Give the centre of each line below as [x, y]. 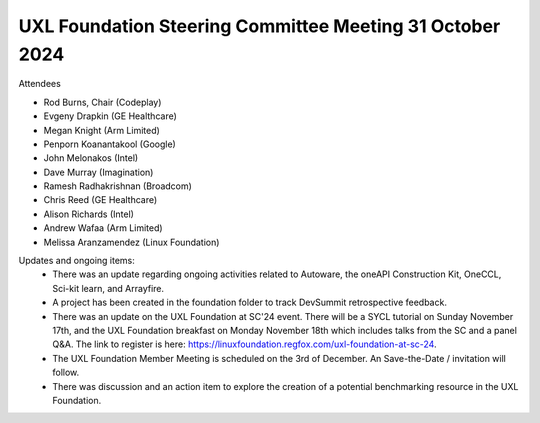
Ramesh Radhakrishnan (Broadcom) [117, 186]
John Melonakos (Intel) [91, 158]
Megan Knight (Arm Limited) [101, 130]
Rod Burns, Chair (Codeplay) [102, 102]
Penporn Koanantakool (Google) [110, 144]
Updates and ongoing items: [76, 261]
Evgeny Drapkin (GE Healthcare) [110, 116]
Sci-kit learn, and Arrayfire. [108, 288]
